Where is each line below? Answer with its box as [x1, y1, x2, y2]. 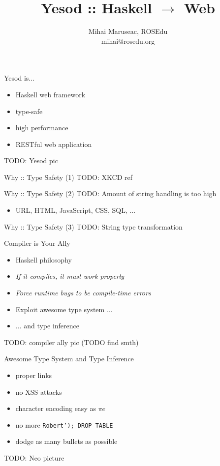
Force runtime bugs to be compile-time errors [15, 288, 151, 298]
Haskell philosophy [15, 254, 72, 264]
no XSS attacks [15, 386, 62, 397]
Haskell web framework [15, 89, 86, 99]
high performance [15, 122, 68, 133]
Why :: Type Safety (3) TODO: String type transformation [4, 221, 183, 232]
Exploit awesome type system [15, 304, 105, 314]
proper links [15, 370, 52, 380]
